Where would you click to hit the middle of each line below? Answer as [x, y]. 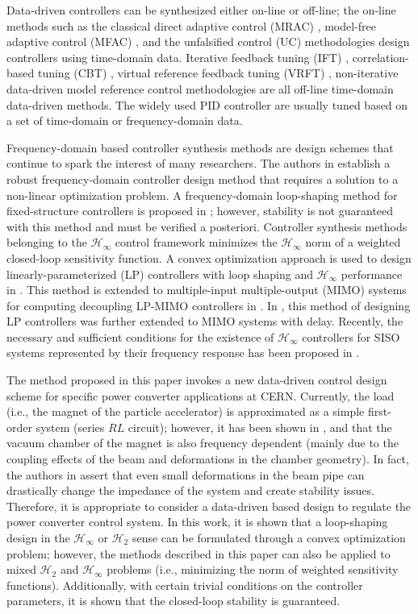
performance [372, 274]
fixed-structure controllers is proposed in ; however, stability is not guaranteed [200, 211]
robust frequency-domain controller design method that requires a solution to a [203, 178]
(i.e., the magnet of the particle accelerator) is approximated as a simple [186, 411]
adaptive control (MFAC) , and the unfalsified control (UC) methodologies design [208, 41]
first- [379, 411]
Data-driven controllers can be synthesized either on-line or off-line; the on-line [201, 10]
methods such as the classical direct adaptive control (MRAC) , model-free [191, 25]
